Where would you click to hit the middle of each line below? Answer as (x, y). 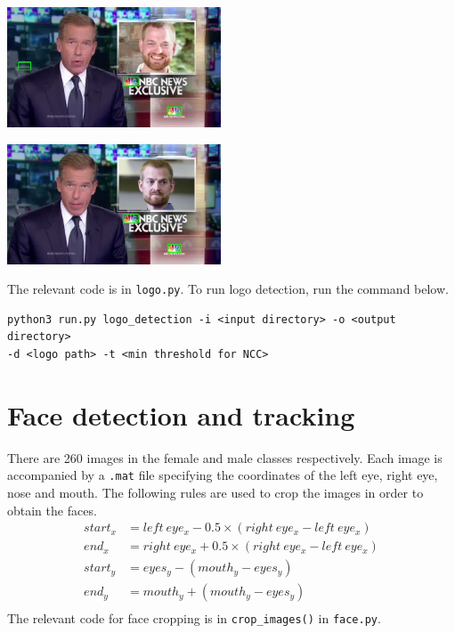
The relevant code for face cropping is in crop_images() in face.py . (194, 618)
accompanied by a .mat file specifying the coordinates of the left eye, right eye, (223, 475)
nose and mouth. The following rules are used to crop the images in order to (215, 492)
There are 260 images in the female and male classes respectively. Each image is (225, 457)
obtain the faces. (52, 510)
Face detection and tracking (181, 414)
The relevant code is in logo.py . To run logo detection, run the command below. (228, 289)
